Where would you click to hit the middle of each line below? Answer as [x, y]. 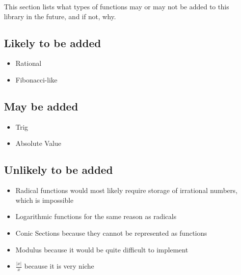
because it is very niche [59, 266]
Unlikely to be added [58, 170]
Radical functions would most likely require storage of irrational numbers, [126, 190]
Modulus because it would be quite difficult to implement [102, 249]
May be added [41, 106]
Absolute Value [38, 143]
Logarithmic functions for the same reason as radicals [96, 216]
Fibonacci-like [36, 79]
